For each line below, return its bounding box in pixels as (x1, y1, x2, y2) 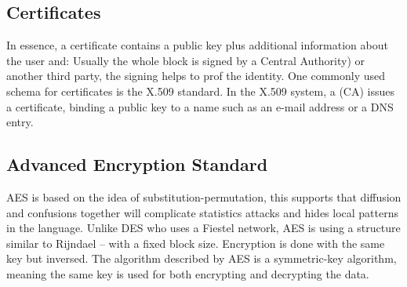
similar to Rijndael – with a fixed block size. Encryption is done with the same (6, 234, 385, 251)
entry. (6, 114, 34, 130)
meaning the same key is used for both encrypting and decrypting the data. (6, 265, 369, 282)
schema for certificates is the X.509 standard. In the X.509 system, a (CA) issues (6, 82, 395, 99)
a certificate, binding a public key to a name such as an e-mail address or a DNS (6, 98, 394, 114)
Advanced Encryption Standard (6, 152, 268, 176)
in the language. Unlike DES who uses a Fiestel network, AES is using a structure (6, 220, 401, 236)
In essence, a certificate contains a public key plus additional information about (6, 37, 388, 53)
